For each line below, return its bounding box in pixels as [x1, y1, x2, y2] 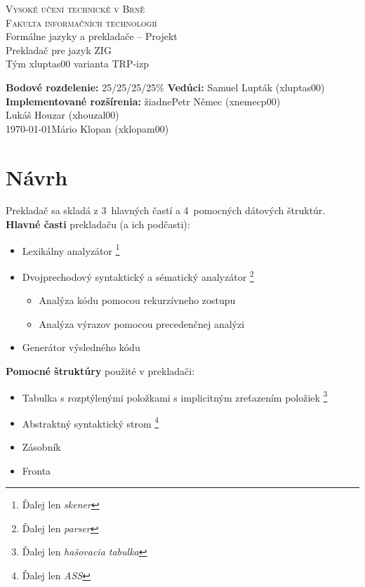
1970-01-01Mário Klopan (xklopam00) [6, 121, 169, 136]
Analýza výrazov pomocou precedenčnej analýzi [39, 316, 245, 331]
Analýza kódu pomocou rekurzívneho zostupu [39, 293, 236, 308]
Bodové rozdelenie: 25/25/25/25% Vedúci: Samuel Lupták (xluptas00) [6, 79, 325, 94]
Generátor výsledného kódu [22, 340, 140, 355]
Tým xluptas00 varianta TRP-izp [6, 56, 149, 71]
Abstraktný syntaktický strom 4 [22, 414, 159, 430]
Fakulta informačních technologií [6, 15, 157, 29]
